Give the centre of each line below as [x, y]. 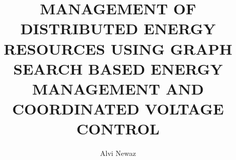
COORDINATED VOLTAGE [118, 109]
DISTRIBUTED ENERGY [118, 28]
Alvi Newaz [118, 153]
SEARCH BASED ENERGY [118, 68]
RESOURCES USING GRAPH [118, 48]
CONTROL [118, 129]
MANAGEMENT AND [118, 88]
